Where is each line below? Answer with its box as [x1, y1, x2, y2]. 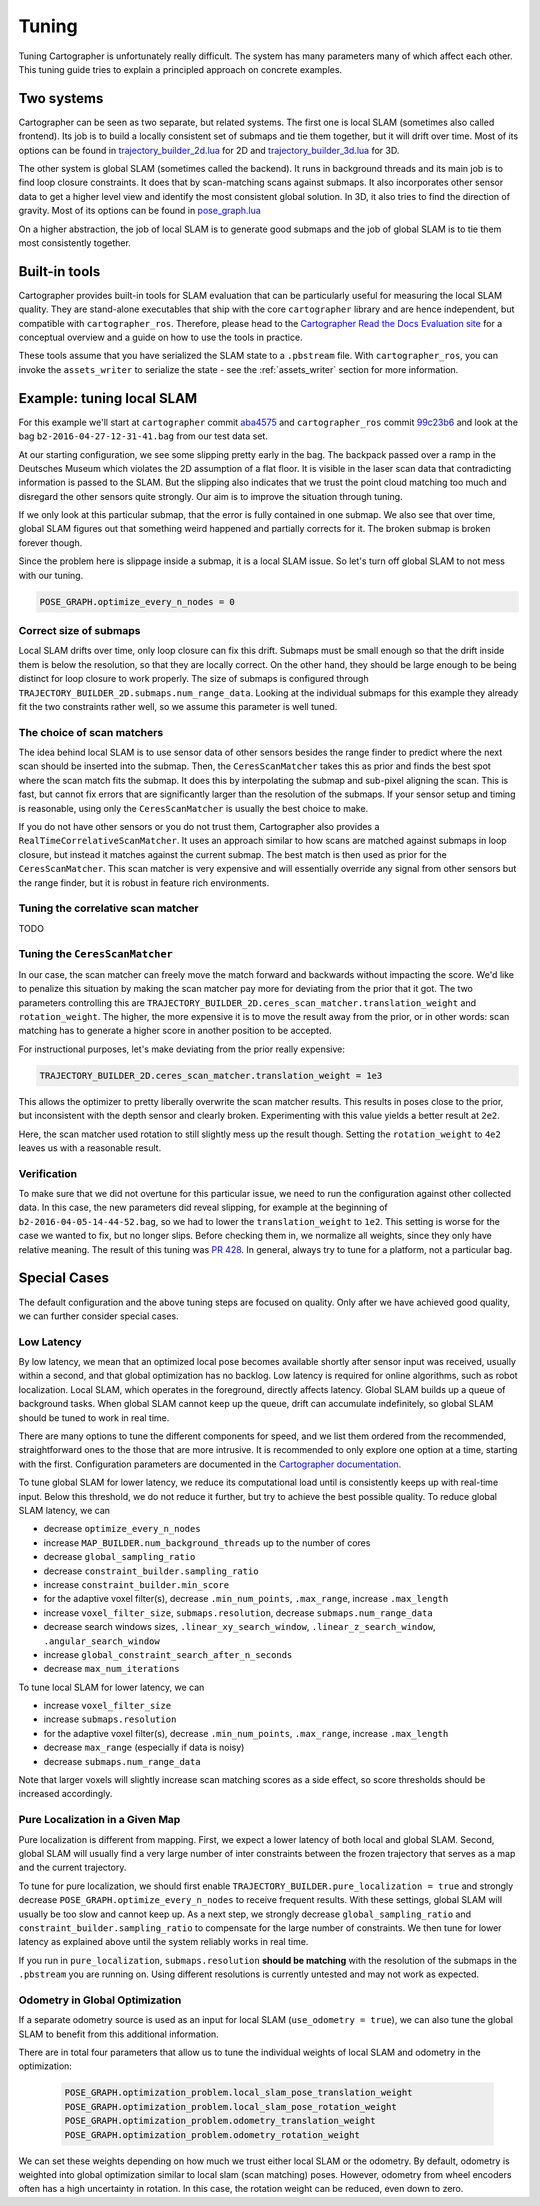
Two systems [18, 90, 104, 107]
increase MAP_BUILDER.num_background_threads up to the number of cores [43, 1536, 371, 1549]
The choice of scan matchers [18, 725, 164, 739]
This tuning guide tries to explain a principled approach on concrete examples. [18, 63, 343, 75]
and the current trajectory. [18, 1861, 127, 1874]
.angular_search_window [43, 1635, 160, 1647]
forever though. [18, 536, 83, 549]
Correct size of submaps [18, 623, 141, 637]
